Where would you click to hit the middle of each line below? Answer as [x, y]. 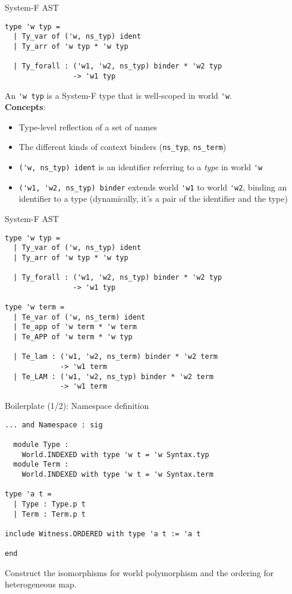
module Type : [41, 444]
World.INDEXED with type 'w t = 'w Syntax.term [117, 474]
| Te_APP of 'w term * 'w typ [73, 337]
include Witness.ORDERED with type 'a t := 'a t [103, 534]
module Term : [41, 465]
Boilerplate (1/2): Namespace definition [77, 406]
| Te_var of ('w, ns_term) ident [79, 317]
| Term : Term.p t [50, 514]
